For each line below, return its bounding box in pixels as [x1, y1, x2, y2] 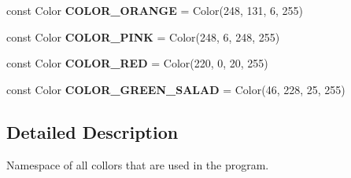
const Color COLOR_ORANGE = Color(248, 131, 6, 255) [6, 2, 303, 18]
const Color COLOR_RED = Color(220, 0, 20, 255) [6, 55, 268, 71]
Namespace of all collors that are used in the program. [6, 156, 269, 173]
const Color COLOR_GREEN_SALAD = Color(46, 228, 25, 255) [6, 81, 345, 97]
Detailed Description [6, 119, 179, 143]
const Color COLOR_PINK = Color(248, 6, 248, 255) [6, 28, 280, 45]
